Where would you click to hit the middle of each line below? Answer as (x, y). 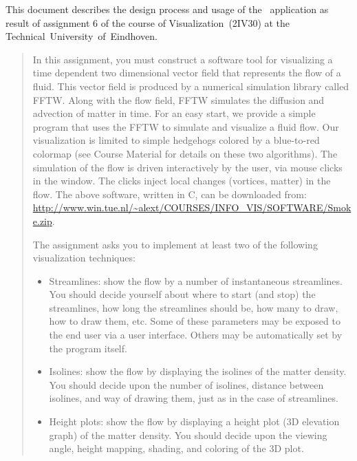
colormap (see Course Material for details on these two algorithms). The (185, 153)
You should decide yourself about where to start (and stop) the (182, 294)
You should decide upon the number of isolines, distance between (186, 384)
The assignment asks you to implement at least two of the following (175, 244)
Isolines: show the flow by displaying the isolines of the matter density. (198, 371)
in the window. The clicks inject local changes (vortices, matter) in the (182, 181)
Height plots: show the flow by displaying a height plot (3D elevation (194, 421)
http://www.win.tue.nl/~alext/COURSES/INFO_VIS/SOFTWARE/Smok (192, 207)
